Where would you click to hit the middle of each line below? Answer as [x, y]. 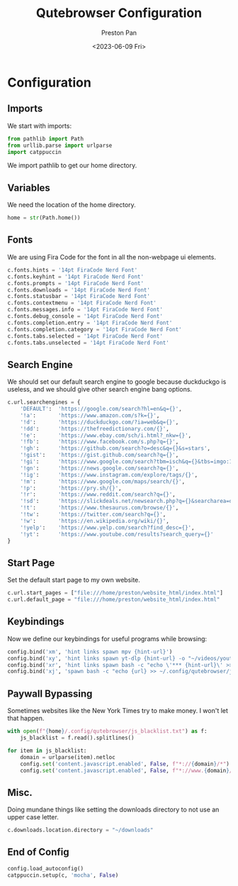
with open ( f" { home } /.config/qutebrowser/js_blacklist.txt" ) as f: [107, 731]
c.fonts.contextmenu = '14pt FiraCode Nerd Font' [82, 303]
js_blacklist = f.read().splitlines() [77, 738]
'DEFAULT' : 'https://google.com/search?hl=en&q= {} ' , [101, 409]
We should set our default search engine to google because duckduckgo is [117, 382]
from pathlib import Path [45, 139]
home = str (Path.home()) [44, 218]
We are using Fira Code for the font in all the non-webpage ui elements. [112, 257]
